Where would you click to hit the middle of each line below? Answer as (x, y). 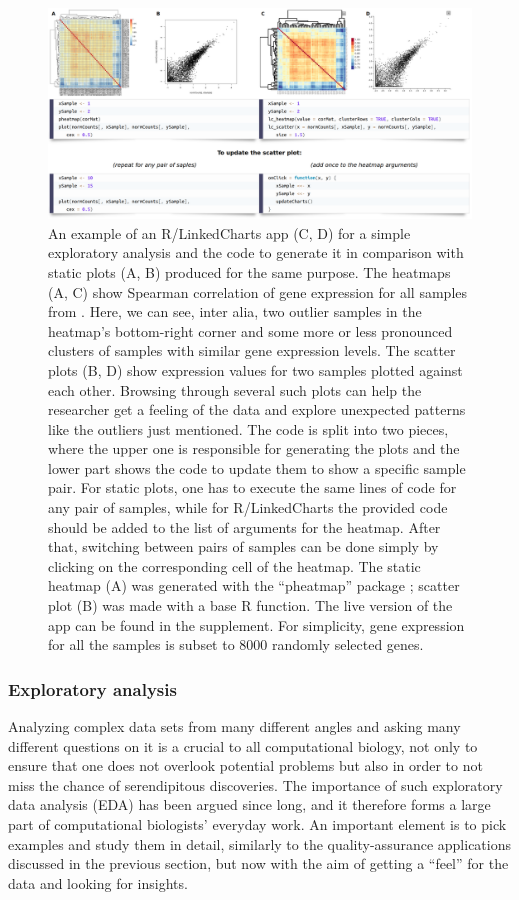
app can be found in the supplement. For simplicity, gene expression (256, 624)
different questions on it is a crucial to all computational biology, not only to (243, 745)
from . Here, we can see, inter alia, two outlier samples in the (235, 311)
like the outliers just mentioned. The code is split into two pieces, (248, 428)
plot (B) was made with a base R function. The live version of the (250, 605)
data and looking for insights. (98, 882)
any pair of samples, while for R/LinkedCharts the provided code (248, 507)
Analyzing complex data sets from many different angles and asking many (234, 726)
